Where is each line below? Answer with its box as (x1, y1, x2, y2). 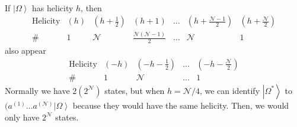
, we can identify (199, 84, 260, 96)
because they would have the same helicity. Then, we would (72, 99, 289, 111)
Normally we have (5, 84, 70, 96)
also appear (5, 44, 46, 57)
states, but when (104, 84, 165, 96)
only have (5, 110, 40, 123)
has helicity (32, 1, 74, 14)
